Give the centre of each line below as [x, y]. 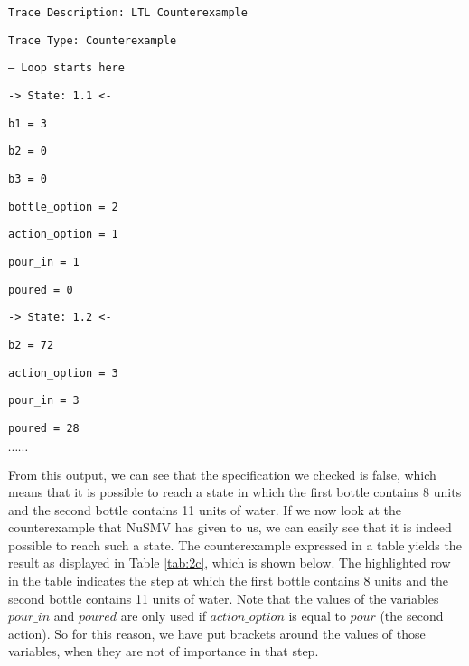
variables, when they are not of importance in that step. [164, 651]
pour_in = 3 [44, 401]
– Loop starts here [66, 68]
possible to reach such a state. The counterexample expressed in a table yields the [235, 544]
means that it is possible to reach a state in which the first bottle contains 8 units [235, 492]
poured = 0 [41, 290]
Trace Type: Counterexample [93, 40]
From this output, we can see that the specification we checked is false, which [222, 474]
